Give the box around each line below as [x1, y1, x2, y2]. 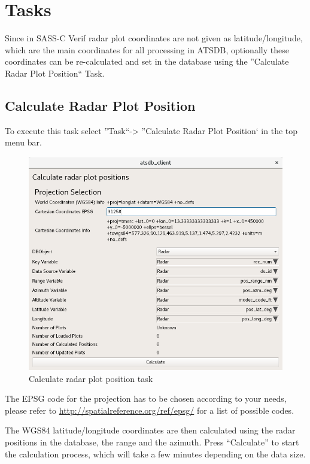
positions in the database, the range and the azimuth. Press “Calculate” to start [5, 436, 299, 448]
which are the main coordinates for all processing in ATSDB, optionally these [5, 43, 289, 56]
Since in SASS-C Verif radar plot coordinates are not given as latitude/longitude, [5, 32, 303, 44]
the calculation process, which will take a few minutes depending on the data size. [5, 447, 306, 460]
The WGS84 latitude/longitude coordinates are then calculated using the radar [5, 424, 296, 436]
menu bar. [5, 136, 42, 148]
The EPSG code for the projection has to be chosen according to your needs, [5, 392, 287, 405]
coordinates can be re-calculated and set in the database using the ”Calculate [5, 55, 289, 68]
